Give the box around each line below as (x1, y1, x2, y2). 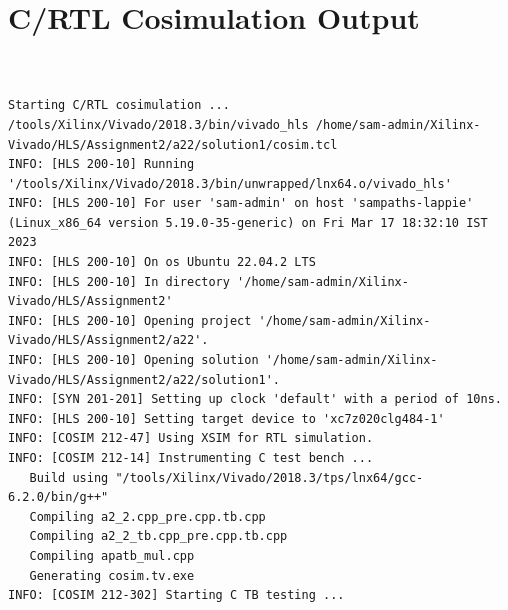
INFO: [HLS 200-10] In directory (8, 274, 230, 289)
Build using (29, 470, 109, 485)
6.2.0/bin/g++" (8, 490, 109, 505)
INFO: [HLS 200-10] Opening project (8, 313, 252, 328)
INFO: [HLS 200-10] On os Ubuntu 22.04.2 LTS (8, 255, 316, 270)
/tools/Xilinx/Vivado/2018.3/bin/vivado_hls (8, 117, 309, 132)
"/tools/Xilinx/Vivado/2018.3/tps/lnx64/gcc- (115, 470, 424, 485)
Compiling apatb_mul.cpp (29, 548, 195, 563)
